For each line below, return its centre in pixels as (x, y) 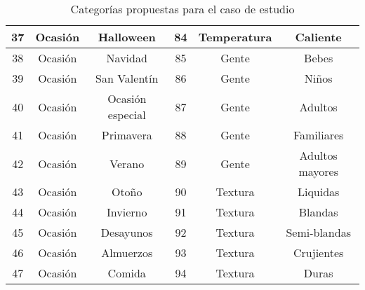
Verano (127, 163)
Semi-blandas (318, 232)
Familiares (318, 135)
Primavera (127, 135)
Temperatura (235, 37)
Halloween (127, 37)
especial (127, 115)
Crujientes (319, 253)
